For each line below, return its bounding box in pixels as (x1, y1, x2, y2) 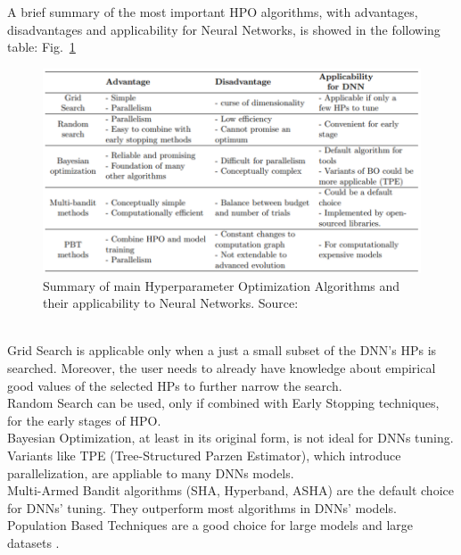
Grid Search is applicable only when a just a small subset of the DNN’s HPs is (7, 341, 437, 360)
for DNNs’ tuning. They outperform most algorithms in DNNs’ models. (7, 498, 397, 517)
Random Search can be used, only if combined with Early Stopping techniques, (7, 393, 440, 412)
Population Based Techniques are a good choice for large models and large (7, 516, 413, 534)
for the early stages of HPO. (7, 410, 161, 429)
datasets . (7, 533, 60, 551)
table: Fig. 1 (7, 37, 76, 56)
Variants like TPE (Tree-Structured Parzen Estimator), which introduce (7, 445, 401, 464)
